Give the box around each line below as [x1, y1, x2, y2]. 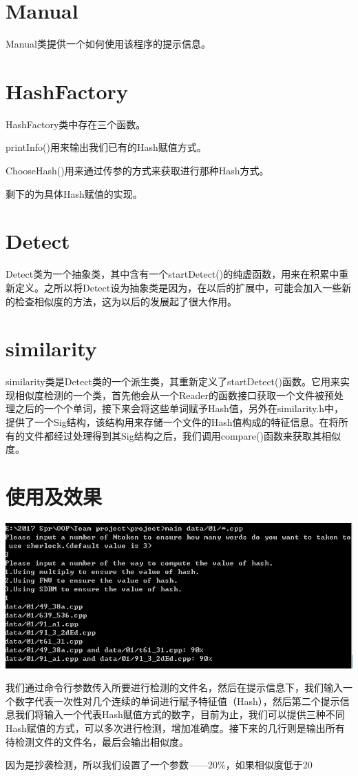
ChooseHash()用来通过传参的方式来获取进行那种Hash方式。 [6, 163, 269, 178]
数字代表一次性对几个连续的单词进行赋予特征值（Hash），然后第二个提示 [14, 693, 340, 708]
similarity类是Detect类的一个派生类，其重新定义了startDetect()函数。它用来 [6, 374, 340, 389]
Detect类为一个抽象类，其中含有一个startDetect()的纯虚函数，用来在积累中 [6, 267, 339, 281]
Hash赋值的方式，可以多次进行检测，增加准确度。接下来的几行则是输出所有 [6, 721, 345, 735]
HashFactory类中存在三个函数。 [6, 116, 146, 131]
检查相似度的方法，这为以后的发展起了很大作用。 [14, 294, 237, 308]
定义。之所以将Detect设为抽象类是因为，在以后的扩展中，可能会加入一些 [14, 280, 342, 294]
